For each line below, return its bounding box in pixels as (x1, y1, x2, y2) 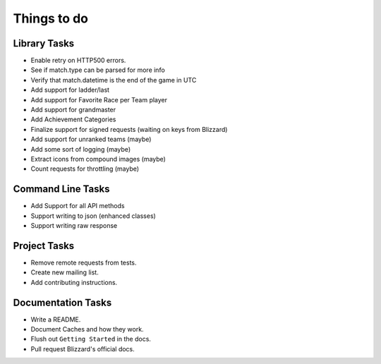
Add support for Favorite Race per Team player (30, 95, 168, 104)
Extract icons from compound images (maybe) (30, 154, 166, 163)
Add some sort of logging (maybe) (30, 145, 131, 153)
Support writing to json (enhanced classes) (30, 212, 157, 220)
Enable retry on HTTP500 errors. (30, 56, 126, 65)
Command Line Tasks (13, 183, 110, 195)
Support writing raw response (30, 222, 118, 230)
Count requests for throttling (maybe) (30, 164, 140, 173)
